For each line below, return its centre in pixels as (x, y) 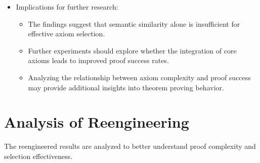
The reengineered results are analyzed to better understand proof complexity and (130, 146)
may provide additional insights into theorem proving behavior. (126, 87)
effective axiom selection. (67, 34)
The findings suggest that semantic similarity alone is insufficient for (134, 23)
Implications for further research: (67, 7)
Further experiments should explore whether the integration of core (132, 50)
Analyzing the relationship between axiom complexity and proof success (139, 77)
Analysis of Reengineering (97, 122)
